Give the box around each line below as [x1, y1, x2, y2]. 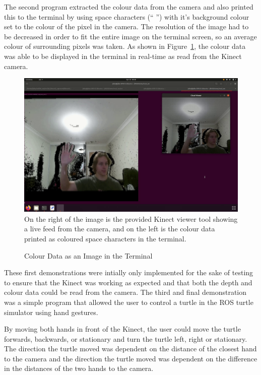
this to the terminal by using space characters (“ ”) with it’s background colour [4, 11, 249, 22]
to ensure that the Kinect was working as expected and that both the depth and [4, 277, 252, 287]
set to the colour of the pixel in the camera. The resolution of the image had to [4, 21, 249, 32]
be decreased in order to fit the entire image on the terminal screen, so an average [4, 31, 257, 41]
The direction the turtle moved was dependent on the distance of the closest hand [4, 343, 257, 354]
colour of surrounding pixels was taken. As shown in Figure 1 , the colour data [4, 41, 246, 51]
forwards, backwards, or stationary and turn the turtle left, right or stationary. [4, 333, 247, 344]
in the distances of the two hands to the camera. [4, 363, 154, 373]
